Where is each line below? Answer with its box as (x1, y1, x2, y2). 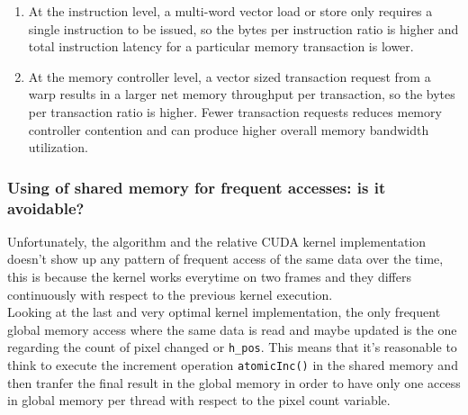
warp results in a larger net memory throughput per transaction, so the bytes (28, 85, 455, 104)
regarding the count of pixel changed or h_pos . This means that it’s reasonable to (7, 338, 457, 356)
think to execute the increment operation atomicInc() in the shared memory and (7, 356, 458, 374)
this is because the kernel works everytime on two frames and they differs (7, 267, 411, 286)
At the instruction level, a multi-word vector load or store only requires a (28, 2, 433, 20)
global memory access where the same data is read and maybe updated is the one (7, 320, 457, 338)
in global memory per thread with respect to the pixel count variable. (7, 391, 391, 410)
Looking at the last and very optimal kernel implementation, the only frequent (7, 302, 441, 321)
